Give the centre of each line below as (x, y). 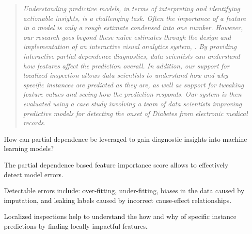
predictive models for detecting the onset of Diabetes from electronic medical (135, 113)
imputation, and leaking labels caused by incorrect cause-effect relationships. (118, 200)
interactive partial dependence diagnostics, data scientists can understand (132, 56)
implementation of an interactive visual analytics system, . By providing (130, 46)
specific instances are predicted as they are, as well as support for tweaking (134, 84)
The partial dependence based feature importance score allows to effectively (116, 164)
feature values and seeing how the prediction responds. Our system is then (132, 94)
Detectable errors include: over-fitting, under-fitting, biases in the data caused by (124, 191)
